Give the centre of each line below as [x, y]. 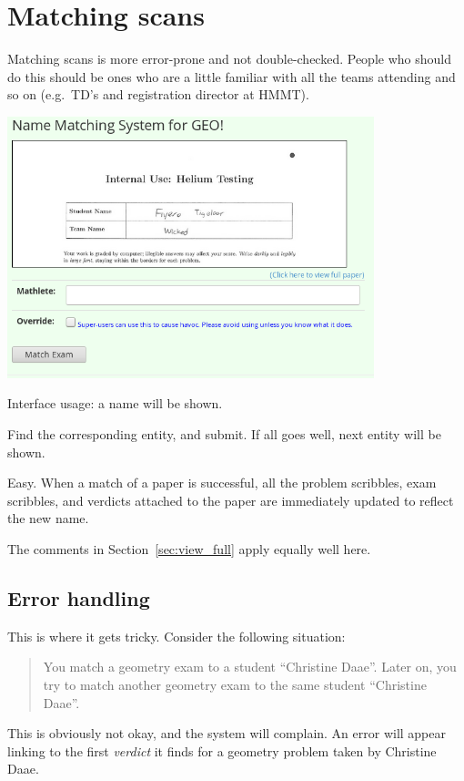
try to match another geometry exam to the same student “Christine [235, 684]
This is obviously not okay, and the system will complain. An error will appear [227, 733]
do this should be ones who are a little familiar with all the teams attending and [232, 76]
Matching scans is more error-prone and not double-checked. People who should [229, 59]
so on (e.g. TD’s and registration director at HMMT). [158, 94]
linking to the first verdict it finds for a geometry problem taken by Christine [222, 750]
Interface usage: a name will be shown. [115, 403]
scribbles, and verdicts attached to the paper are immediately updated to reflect [231, 500]
